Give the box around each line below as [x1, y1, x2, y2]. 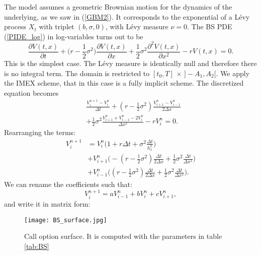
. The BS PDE [187, 21, 232, 32]
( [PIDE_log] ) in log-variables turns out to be [4, 31, 143, 41]
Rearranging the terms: [4, 127, 75, 138]
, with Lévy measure [106, 21, 168, 32]
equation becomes [4, 87, 59, 98]
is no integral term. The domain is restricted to [4, 68, 150, 78]
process [4, 21, 27, 32]
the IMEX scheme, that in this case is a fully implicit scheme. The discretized [4, 78, 244, 88]
